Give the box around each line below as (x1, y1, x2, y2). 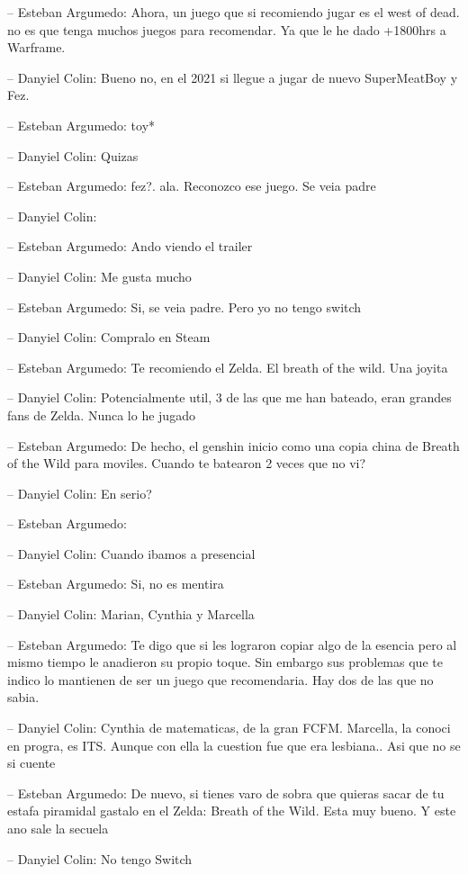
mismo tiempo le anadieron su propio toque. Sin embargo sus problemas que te (7, 653, 443, 671)
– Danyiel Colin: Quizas (7, 146, 139, 165)
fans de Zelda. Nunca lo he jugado (7, 405, 195, 424)
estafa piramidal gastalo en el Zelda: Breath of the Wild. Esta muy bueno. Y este (7, 801, 456, 820)
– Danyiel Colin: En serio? (7, 483, 152, 502)
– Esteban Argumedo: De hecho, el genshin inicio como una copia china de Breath (7, 436, 460, 455)
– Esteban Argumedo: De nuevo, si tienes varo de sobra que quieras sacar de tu (7, 783, 445, 802)
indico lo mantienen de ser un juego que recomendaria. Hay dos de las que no (7, 670, 434, 689)
